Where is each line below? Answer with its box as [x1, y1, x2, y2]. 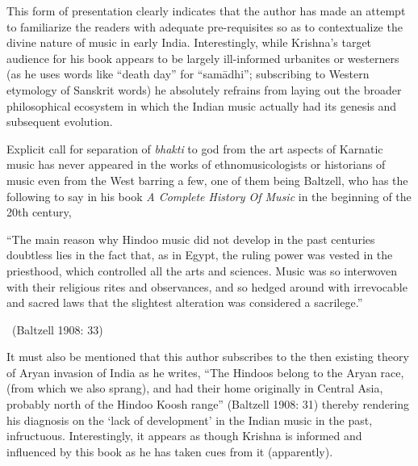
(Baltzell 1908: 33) [11, 321, 103, 338]
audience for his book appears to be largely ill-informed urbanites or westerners [6, 49, 399, 66]
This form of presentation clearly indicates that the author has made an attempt [6, 2, 406, 19]
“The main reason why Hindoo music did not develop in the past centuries [6, 230, 375, 247]
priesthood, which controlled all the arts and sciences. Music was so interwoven [6, 262, 398, 279]
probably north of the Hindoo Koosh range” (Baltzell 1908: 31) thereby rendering [6, 396, 410, 413]
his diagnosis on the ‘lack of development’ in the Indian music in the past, [6, 411, 373, 428]
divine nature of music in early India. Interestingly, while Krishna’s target [6, 34, 372, 51]
